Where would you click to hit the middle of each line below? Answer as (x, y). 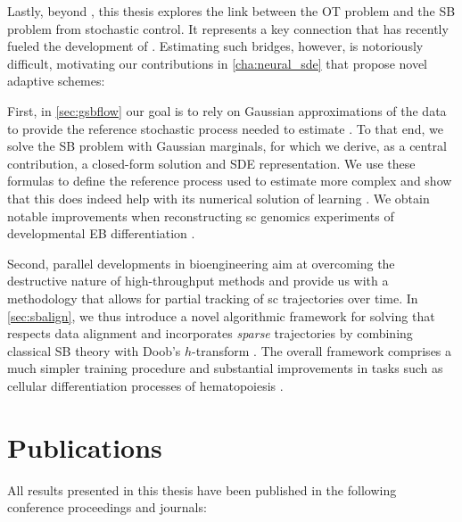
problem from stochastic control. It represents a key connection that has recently (228, 28)
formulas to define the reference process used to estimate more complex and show (230, 181)
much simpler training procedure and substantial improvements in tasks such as (225, 368)
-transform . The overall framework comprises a (322, 350)
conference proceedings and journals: (107, 507)
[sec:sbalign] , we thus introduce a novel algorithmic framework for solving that (221, 315)
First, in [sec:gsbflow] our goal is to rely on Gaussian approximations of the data (227, 110)
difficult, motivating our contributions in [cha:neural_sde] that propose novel (218, 63)
